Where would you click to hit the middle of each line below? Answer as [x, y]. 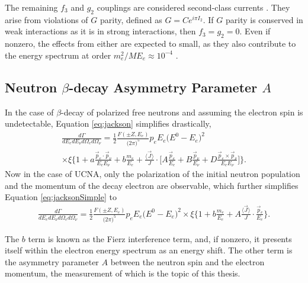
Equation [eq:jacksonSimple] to [61, 197]
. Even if [255, 31]
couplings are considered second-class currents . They [193, 7]
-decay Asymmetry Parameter [163, 87]
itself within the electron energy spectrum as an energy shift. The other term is [149, 250]
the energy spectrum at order [58, 55]
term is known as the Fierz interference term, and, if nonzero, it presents [160, 238]
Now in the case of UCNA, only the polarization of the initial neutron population [153, 174]
